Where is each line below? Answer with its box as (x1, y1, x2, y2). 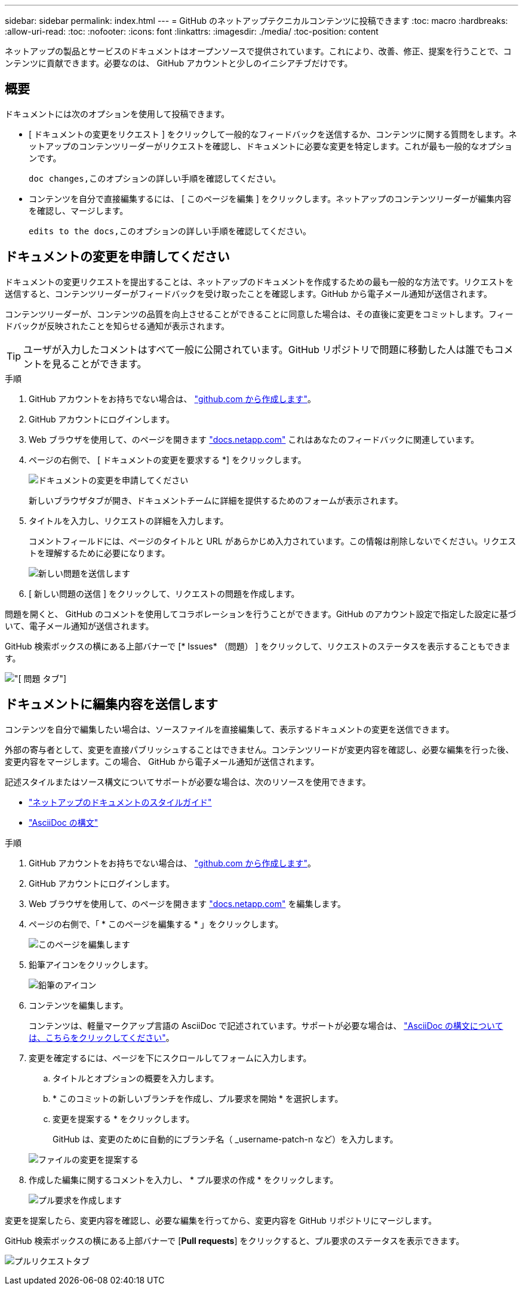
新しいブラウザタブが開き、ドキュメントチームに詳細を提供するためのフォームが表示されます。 (29, 495, 403, 505)
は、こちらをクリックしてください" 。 (29, 1032, 174, 1043)
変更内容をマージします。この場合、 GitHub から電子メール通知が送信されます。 (5, 756, 319, 767)
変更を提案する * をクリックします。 (53, 1113, 195, 1124)
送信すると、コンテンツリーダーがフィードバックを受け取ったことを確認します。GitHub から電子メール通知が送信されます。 (5, 288, 492, 299)
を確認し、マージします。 (29, 205, 128, 216)
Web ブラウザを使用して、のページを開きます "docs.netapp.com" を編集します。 (29, 898, 346, 909)
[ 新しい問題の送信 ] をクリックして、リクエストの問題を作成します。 (29, 588, 300, 599)
